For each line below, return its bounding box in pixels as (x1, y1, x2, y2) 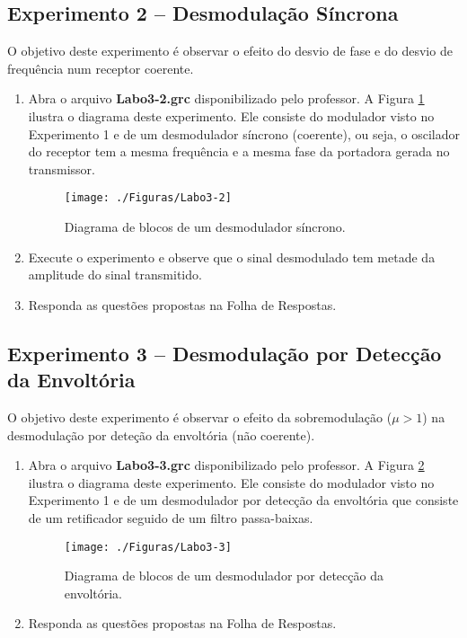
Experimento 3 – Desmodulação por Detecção (7, 339, 442, 367)
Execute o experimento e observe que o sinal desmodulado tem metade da (28, 247, 436, 266)
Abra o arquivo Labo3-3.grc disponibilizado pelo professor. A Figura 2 (28, 456, 425, 474)
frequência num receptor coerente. (7, 58, 194, 77)
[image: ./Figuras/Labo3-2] (64, 191, 232, 205)
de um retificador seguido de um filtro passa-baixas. (28, 508, 313, 527)
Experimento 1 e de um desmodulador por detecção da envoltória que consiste (28, 491, 459, 510)
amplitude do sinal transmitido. (28, 265, 202, 284)
